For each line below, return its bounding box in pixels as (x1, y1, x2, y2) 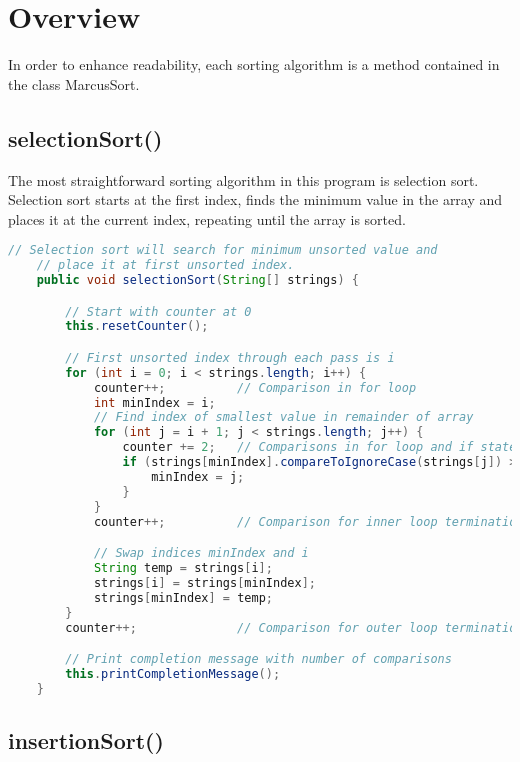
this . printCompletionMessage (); (65, 666, 281, 681)
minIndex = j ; (151, 469, 245, 484)
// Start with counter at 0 (65, 304, 252, 319)
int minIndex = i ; (93, 395, 216, 410)
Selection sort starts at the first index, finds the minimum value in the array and (8, 189, 503, 210)
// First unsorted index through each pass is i (65, 350, 395, 365)
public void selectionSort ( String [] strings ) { (36, 273, 359, 288)
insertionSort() (8, 725, 164, 756)
